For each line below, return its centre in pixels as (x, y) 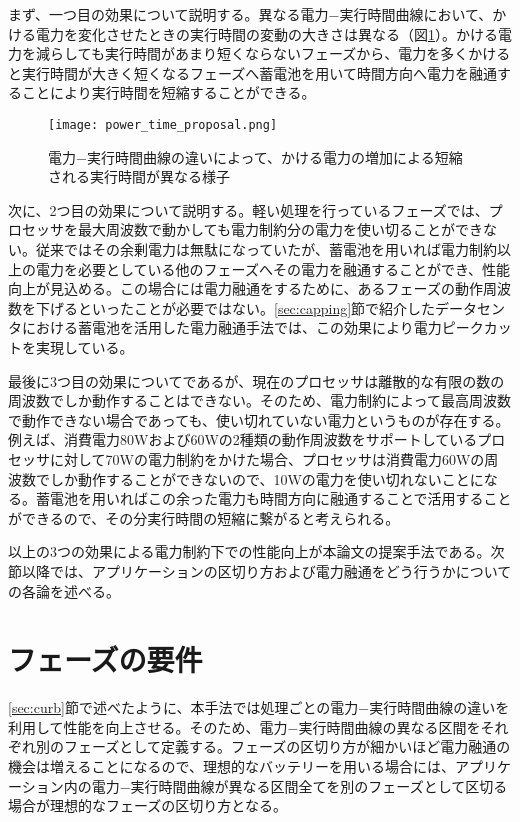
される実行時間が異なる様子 (139, 176)
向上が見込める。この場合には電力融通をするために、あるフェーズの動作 (245, 288)
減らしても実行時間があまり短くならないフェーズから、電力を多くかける (273, 53)
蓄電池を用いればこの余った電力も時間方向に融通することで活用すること (273, 498)
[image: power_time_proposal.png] (163, 124)
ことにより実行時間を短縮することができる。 (168, 92)
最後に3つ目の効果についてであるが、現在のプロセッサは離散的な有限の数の (256, 380)
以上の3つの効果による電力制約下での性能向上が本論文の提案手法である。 (249, 551)
